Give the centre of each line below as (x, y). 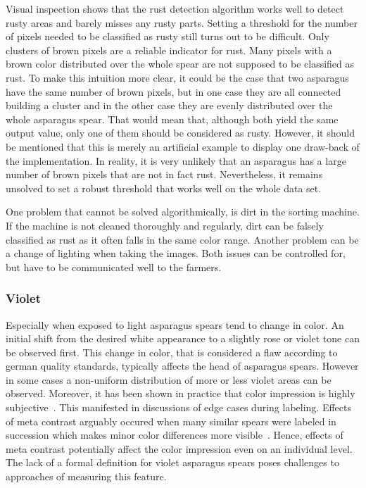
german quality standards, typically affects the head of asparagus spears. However (182, 366)
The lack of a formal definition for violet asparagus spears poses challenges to (172, 462)
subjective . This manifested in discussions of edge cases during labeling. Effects (178, 407)
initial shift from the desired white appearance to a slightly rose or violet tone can (183, 338)
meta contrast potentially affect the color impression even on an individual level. (179, 448)
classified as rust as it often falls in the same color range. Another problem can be (182, 239)
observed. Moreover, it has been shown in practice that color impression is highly (181, 393)
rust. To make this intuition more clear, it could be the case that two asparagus (177, 77)
